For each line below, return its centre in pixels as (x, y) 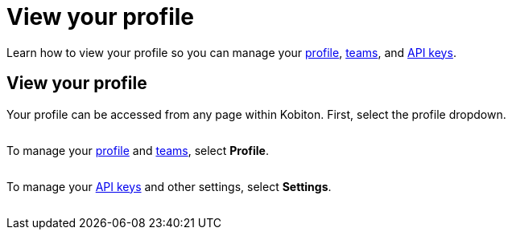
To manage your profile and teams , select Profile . (138, 150)
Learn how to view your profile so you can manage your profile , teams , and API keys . (231, 52)
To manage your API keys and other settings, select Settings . (169, 186)
